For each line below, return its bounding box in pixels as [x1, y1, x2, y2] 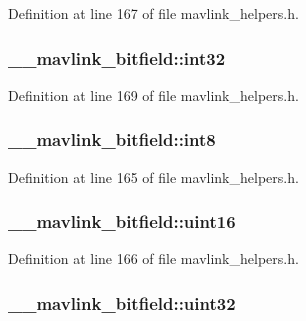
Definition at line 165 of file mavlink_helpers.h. [8, 166, 299, 187]
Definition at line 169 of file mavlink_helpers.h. [8, 84, 299, 105]
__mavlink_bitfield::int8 [8, 127, 216, 152]
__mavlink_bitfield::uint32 [8, 290, 236, 315]
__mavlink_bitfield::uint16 [8, 209, 236, 234]
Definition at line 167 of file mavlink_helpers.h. [8, 3, 299, 23]
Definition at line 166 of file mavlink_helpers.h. [8, 248, 299, 269]
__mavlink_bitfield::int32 [8, 45, 226, 70]
